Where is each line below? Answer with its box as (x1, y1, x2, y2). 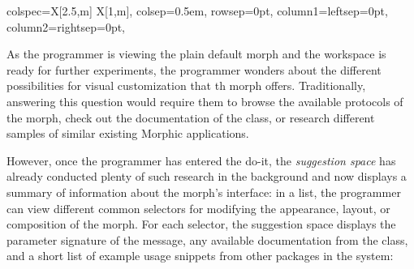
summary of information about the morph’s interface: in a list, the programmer (6, 183, 401, 200)
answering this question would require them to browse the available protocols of (6, 92, 403, 109)
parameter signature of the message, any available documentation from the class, (6, 231, 408, 248)
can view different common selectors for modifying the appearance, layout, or (6, 199, 390, 216)
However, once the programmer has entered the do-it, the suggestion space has (6, 152, 396, 169)
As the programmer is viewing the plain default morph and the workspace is (6, 45, 386, 62)
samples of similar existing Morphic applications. (6, 125, 249, 142)
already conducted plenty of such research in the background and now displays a (6, 168, 407, 185)
